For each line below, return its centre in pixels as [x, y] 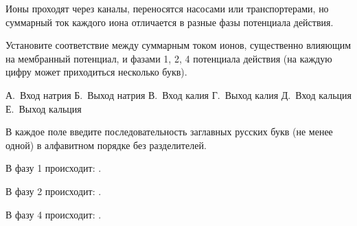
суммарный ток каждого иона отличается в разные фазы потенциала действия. [170, 22]
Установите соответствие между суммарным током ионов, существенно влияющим [178, 45]
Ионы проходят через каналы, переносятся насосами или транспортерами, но [167, 8]
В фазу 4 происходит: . [54, 214]
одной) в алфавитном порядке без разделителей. [106, 145]
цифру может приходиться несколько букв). [96, 72]
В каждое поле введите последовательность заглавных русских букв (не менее [169, 132]
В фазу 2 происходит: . [54, 191]
